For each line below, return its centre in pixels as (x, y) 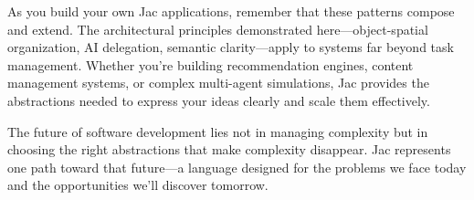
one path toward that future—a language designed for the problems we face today (237, 167)
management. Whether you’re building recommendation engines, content (211, 64)
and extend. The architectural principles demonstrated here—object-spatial (218, 29)
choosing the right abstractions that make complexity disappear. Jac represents (229, 149)
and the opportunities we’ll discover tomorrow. (138, 185)
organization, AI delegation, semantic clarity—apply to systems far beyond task (231, 47)
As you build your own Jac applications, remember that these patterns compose (231, 11)
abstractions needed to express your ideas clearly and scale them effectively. (219, 100)
